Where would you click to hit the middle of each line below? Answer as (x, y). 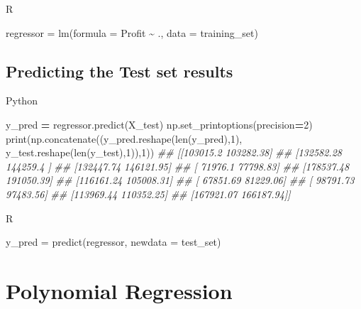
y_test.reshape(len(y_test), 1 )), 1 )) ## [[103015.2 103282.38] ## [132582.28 (174, 152)
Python (22, 101)
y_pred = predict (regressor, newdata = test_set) (113, 242)
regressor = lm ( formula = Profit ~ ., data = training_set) (132, 32)
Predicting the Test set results (120, 71)
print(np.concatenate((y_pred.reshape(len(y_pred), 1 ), (124, 138)
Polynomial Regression (119, 290)
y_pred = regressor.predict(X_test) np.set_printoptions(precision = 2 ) (159, 124)
